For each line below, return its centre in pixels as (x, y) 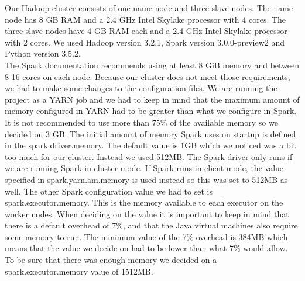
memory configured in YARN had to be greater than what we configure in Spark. (151, 111)
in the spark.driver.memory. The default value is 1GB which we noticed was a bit (151, 145)
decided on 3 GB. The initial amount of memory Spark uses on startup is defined (150, 133)
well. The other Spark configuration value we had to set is (109, 191)
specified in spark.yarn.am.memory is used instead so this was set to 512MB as (146, 179)
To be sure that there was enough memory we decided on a (111, 260)
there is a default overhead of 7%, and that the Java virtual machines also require (151, 225)
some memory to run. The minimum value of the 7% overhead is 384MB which (146, 236)
